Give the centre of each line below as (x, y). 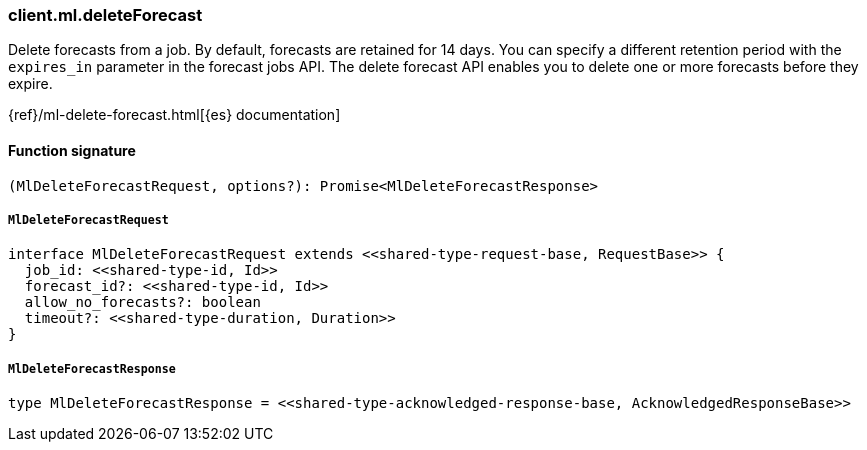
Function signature (72, 150)
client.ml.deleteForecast (105, 15)
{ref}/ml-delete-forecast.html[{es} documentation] (174, 115)
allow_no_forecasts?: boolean (142, 302)
